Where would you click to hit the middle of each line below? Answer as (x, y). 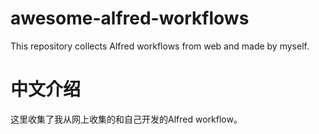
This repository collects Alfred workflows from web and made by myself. (160, 46)
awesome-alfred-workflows (130, 18)
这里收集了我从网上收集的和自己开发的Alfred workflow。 (126, 119)
